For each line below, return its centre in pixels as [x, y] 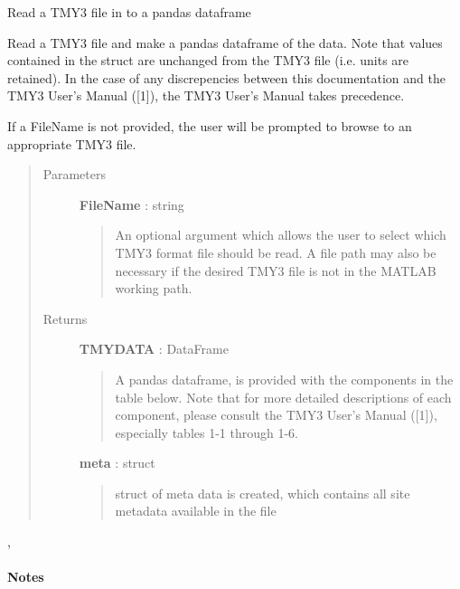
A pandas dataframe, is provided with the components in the [284, 379]
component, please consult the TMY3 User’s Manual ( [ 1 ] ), [276, 415]
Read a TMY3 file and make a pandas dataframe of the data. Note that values [225, 42]
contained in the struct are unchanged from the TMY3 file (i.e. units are [208, 60]
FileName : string [131, 204]
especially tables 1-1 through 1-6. [207, 432]
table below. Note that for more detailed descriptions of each [283, 397]
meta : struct [117, 463]
